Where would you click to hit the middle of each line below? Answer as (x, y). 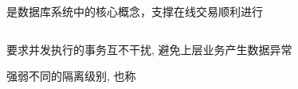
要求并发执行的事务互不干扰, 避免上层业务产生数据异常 (149, 49)
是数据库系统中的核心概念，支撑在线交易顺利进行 (135, 11)
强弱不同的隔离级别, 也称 (71, 76)
